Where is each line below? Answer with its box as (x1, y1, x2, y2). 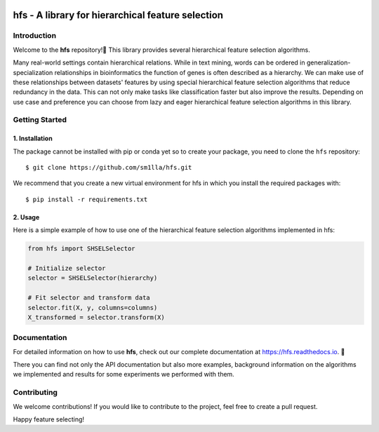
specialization (13, 68, 53, 76)
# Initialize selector (27, 264, 106, 272)
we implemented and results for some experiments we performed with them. (13, 370, 234, 379)
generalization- (306, 58, 351, 67)
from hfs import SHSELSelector (27, 245, 136, 252)
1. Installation (13, 134, 53, 143)
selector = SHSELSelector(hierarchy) (27, 274, 158, 282)
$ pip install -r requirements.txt (25, 195, 148, 203)
